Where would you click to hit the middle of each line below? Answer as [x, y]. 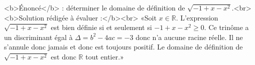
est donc [63, 56]
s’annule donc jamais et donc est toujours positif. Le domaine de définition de [123, 47]
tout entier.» [105, 56]
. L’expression [197, 17]
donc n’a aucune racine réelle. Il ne [189, 37]
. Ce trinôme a [226, 27]
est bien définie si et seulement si [101, 27]
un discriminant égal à [38, 37]
